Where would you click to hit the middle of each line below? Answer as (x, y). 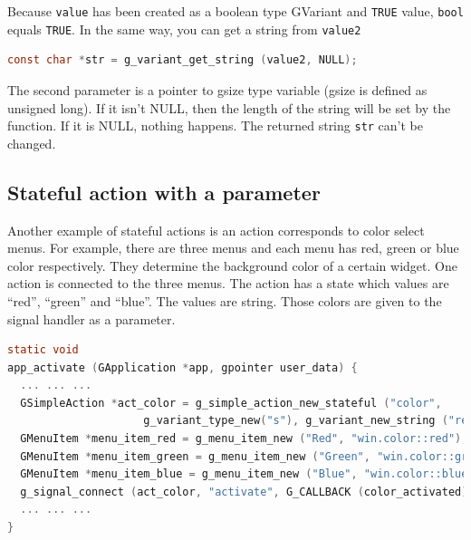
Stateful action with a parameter (164, 192)
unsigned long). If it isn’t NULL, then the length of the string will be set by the (229, 107)
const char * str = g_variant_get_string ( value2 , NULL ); (183, 60)
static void (43, 350)
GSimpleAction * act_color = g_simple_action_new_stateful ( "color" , (231, 403)
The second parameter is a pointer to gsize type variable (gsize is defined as (217, 89)
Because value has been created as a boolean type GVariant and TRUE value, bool (235, 11)
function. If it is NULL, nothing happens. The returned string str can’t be (216, 125)
